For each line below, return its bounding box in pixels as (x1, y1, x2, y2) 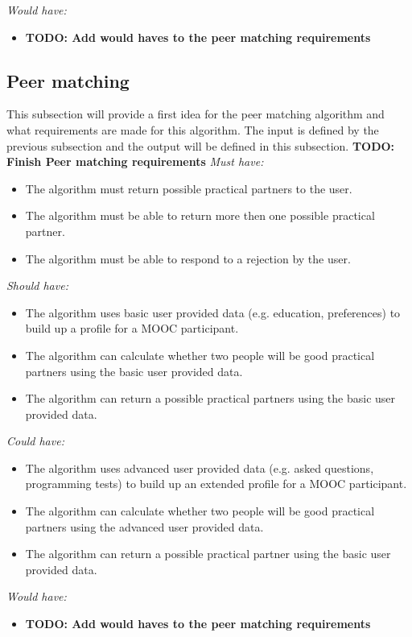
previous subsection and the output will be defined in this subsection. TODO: (6, 137, 395, 154)
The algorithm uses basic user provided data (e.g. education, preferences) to (25, 304, 401, 321)
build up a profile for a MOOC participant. (25, 320, 239, 337)
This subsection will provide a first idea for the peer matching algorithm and (6, 105, 385, 122)
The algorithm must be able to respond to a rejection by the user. (25, 250, 351, 267)
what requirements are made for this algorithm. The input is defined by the (6, 121, 379, 138)
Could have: (6, 432, 64, 449)
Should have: (6, 277, 68, 294)
